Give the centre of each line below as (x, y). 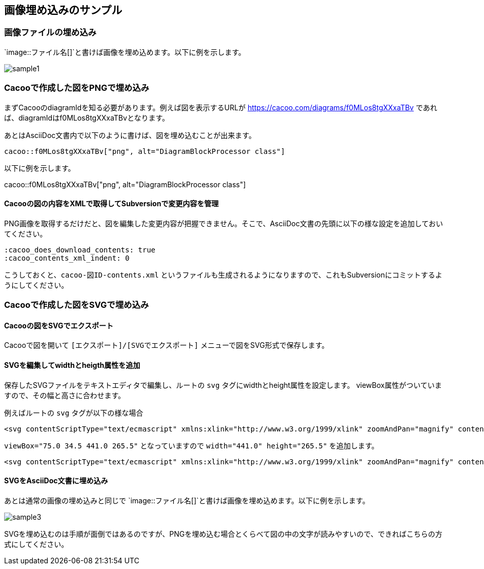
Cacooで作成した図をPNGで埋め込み (77, 88)
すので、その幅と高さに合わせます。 (65, 395)
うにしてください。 (36, 285)
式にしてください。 (36, 544)
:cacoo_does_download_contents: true (80, 250)
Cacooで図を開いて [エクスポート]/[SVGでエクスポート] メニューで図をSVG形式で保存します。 (167, 345)
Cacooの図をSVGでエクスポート (59, 325)
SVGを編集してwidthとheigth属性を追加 (72, 365)
